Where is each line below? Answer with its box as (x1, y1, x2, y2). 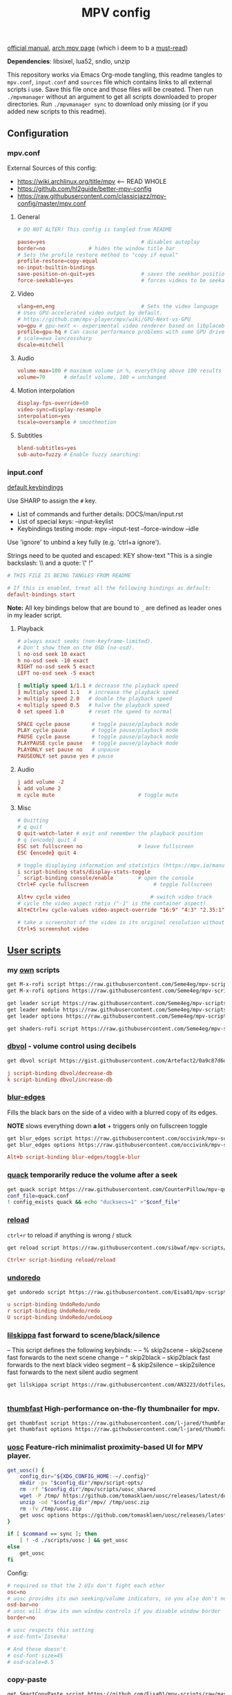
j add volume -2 (17, 778, 64, 785)
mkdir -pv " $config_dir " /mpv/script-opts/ (19, 1479, 144, 1487)
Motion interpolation (17, 386, 75, 395)
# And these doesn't (7, 1645, 67, 1653)
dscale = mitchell (17, 341, 64, 348)
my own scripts (7, 965, 60, 975)
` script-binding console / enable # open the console (17, 874, 194, 882)
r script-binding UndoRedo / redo (7, 1308, 100, 1315)
